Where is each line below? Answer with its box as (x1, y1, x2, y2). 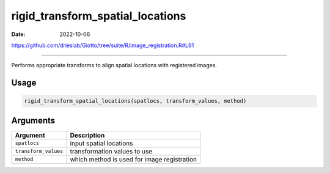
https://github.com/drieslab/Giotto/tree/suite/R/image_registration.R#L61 (11, 42, 194, 49)
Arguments (11, 115, 56, 125)
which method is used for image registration (70, 155, 197, 163)
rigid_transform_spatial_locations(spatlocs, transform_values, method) (24, 98, 247, 105)
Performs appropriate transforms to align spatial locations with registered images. (11, 62, 217, 69)
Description (70, 131, 105, 139)
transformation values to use (70, 147, 153, 155)
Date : (11, 31, 26, 38)
